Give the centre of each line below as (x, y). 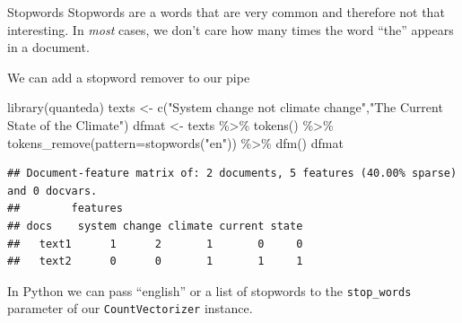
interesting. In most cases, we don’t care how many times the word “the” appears (231, 29)
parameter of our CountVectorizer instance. (130, 308)
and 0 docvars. (52, 191)
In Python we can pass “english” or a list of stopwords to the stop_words (209, 290)
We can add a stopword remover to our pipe (129, 77)
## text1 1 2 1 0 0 (155, 244)
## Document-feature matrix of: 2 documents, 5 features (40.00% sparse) (232, 174)
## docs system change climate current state (155, 226)
